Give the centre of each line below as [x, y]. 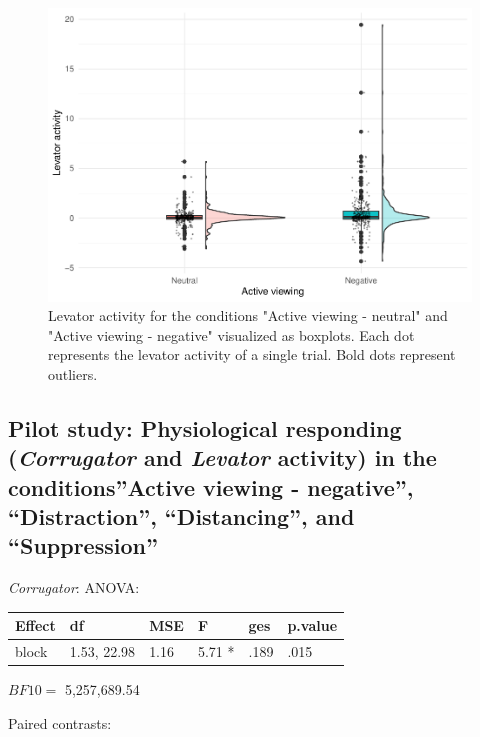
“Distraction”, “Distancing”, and [181, 516]
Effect [35, 625]
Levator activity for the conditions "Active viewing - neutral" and [248, 315]
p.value [312, 625]
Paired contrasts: [60, 722]
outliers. [73, 373]
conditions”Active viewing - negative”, [211, 486]
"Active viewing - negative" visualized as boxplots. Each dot [231, 334]
